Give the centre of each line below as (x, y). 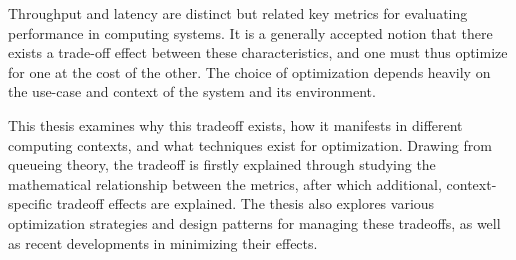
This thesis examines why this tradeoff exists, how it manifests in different (235, 124)
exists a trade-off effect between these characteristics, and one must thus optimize (258, 52)
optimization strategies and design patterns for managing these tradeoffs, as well (254, 222)
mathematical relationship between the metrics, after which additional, (225, 183)
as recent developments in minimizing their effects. (163, 242)
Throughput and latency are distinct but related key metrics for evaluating (238, 13)
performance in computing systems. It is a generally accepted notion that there (250, 32)
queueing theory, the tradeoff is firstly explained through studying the (222, 164)
